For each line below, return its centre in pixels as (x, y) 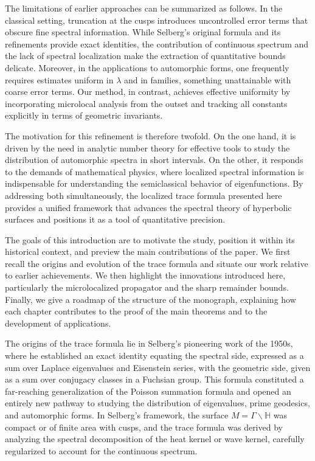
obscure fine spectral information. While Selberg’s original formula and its (143, 32)
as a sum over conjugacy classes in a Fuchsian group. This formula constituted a (154, 379)
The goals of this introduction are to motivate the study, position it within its (150, 239)
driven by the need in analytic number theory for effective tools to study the (147, 147)
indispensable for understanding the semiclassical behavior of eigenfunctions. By (154, 183)
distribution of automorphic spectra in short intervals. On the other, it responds (154, 160)
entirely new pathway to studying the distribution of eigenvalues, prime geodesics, (157, 403)
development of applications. (58, 323)
